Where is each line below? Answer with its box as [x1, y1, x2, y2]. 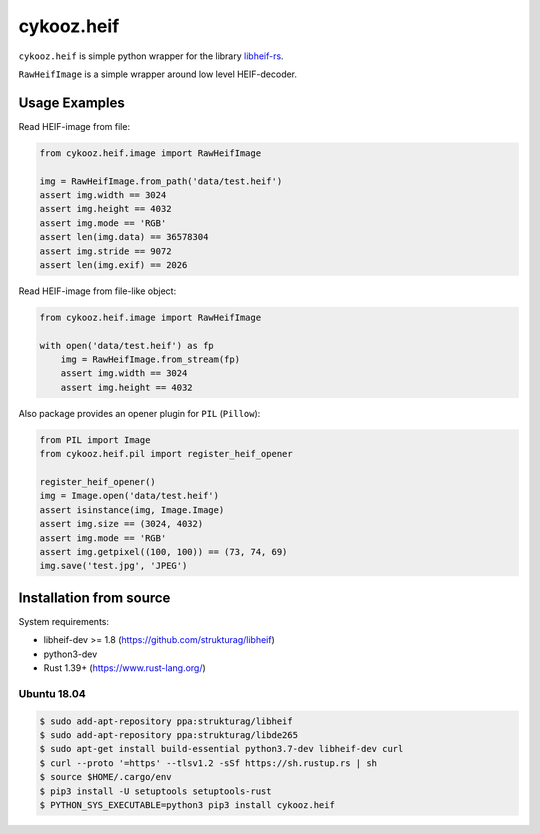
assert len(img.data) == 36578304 [39, 231, 209, 243]
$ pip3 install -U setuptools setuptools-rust [39, 785, 272, 797]
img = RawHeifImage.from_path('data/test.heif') [39, 175, 283, 187]
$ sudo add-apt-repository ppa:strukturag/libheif [39, 715, 294, 727]
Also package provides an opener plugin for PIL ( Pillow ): [18, 407, 261, 419]
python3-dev [43, 648, 98, 660]
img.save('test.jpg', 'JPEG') [39, 560, 188, 572]
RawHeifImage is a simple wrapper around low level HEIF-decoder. [18, 68, 298, 80]
